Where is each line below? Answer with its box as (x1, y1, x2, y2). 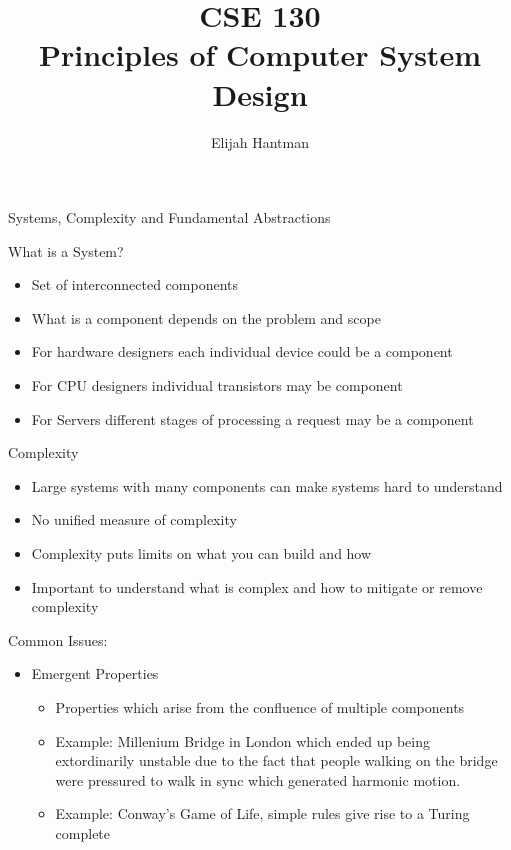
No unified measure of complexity (31, 509, 237, 530)
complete (55, 822, 111, 843)
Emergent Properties (31, 663, 159, 684)
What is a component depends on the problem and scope (31, 307, 381, 328)
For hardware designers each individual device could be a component (31, 341, 453, 362)
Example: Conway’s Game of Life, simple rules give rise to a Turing (55, 803, 470, 824)
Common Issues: (8, 629, 108, 650)
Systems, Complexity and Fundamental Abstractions (8, 207, 331, 228)
